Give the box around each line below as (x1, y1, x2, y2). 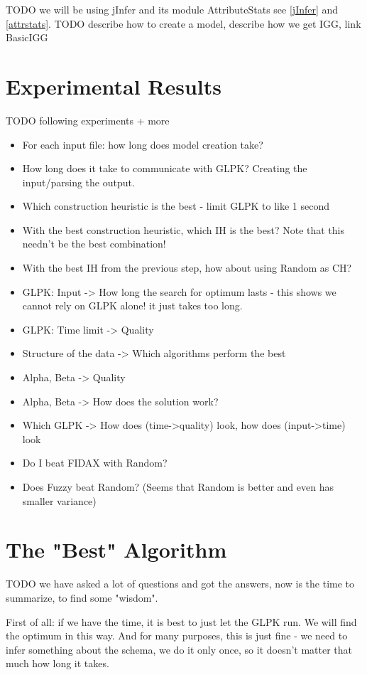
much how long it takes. (6, 656, 109, 671)
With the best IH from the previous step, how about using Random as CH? (22, 260, 352, 275)
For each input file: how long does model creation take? (22, 137, 263, 152)
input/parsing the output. (22, 174, 135, 189)
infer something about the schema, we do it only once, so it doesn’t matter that (6, 642, 353, 657)
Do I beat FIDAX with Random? (22, 455, 168, 470)
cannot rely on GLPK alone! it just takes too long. (22, 298, 243, 313)
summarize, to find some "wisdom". (6, 590, 158, 605)
